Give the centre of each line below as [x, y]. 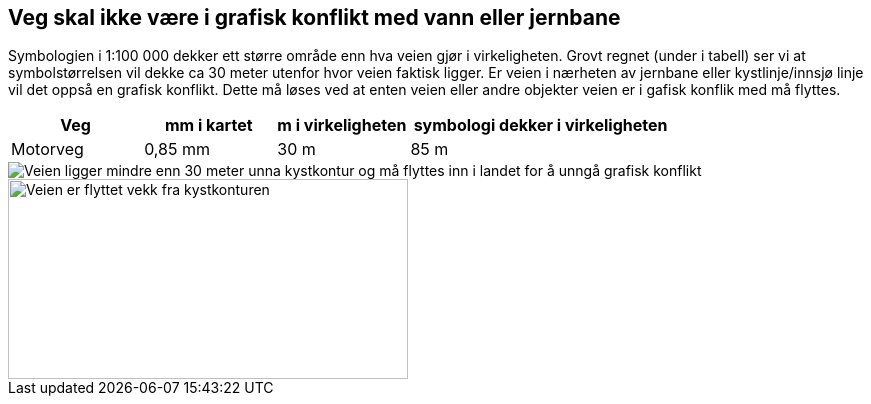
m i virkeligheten [342, 125]
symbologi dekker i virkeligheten [540, 125]
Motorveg [47, 149]
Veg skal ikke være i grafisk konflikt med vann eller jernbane [314, 17]
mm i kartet [208, 125]
